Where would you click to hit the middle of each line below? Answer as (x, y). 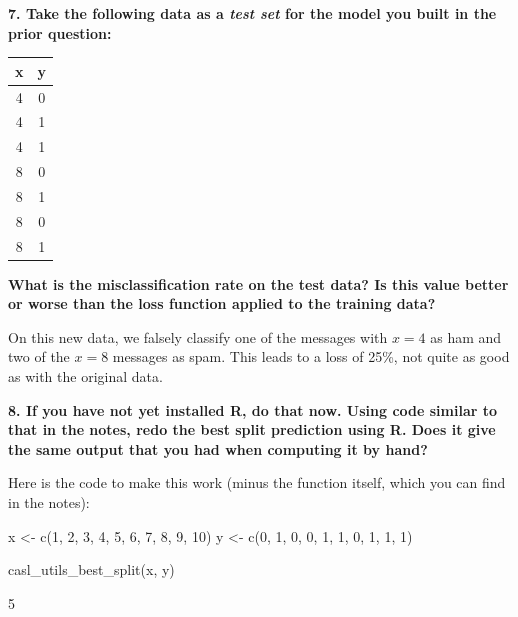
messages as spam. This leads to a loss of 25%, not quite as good (311, 356)
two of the (39, 356)
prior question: (60, 32)
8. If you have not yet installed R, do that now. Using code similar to (253, 409)
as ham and (466, 336)
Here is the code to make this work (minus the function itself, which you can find (257, 482)
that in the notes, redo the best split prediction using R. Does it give (252, 429)
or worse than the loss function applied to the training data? (222, 303)
